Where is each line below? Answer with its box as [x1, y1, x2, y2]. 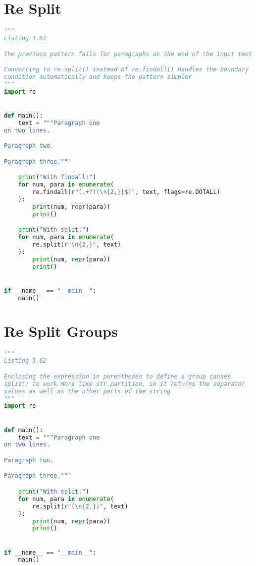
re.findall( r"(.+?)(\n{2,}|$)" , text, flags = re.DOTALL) [32, 188, 220, 195]
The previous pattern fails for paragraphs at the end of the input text [4, 50, 253, 58]
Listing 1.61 [4, 35, 47, 42]
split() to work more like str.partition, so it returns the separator [4, 380, 245, 387]
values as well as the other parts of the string [4, 387, 171, 395]
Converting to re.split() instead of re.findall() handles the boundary [4, 66, 249, 73]
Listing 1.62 [4, 357, 47, 365]
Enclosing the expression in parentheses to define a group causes [4, 373, 231, 380]
